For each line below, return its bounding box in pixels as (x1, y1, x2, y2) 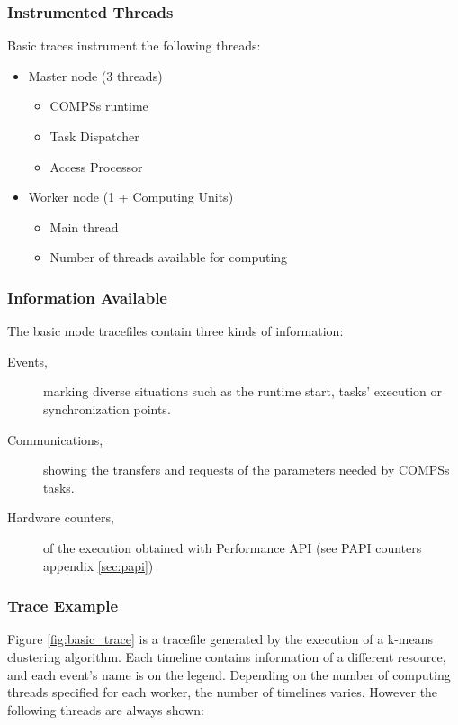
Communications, (7, 430, 103, 449)
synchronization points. (43, 399, 171, 418)
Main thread (49, 217, 119, 236)
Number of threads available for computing (49, 248, 288, 267)
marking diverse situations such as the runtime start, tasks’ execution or (43, 382, 442, 401)
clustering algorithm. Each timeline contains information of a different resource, (7, 647, 446, 666)
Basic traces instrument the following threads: (7, 36, 261, 55)
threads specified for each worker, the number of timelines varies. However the (7, 683, 438, 702)
